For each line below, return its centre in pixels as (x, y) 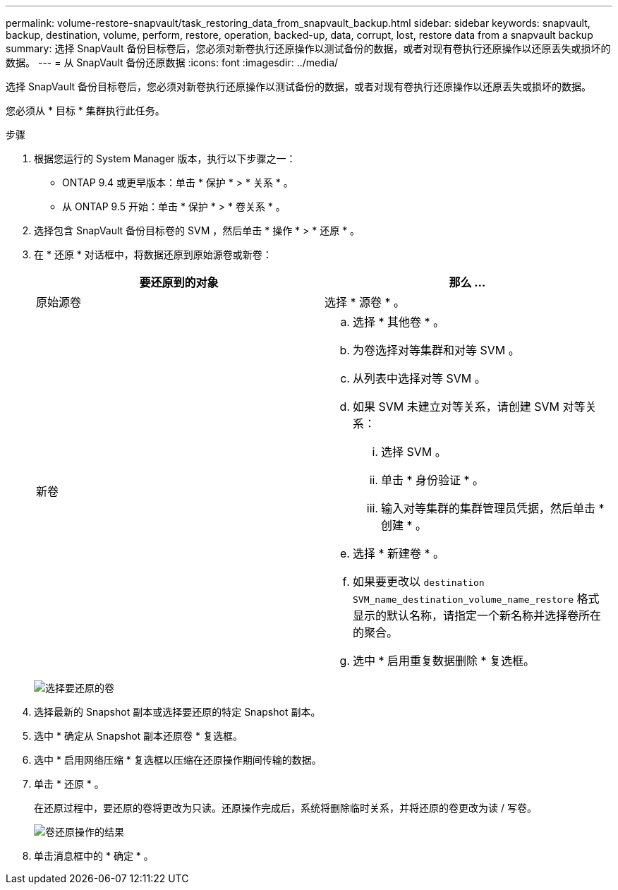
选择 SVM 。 (414, 452)
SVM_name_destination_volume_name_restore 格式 (476, 599)
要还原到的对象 (179, 282)
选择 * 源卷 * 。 (365, 302)
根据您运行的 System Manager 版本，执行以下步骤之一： (165, 158)
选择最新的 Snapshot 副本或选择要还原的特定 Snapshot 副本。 (177, 712)
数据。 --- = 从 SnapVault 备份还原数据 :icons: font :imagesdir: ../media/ (172, 62)
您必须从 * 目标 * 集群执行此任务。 (85, 110)
